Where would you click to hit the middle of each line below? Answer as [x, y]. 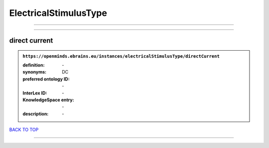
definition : [34, 65]
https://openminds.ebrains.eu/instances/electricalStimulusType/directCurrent [121, 56]
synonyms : [35, 72]
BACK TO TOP [24, 130]
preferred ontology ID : [46, 79]
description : [36, 114]
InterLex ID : [35, 93]
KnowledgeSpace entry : [48, 100]
